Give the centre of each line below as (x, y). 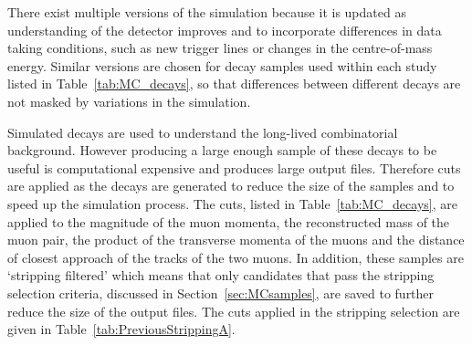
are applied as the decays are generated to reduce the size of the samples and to (231, 186)
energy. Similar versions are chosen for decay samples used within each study (222, 65)
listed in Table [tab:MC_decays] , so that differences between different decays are (234, 84)
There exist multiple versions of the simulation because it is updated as (207, 12)
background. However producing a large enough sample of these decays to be (222, 150)
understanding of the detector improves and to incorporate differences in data (225, 30)
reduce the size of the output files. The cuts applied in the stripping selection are (234, 311)
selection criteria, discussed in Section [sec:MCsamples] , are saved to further (221, 293)
